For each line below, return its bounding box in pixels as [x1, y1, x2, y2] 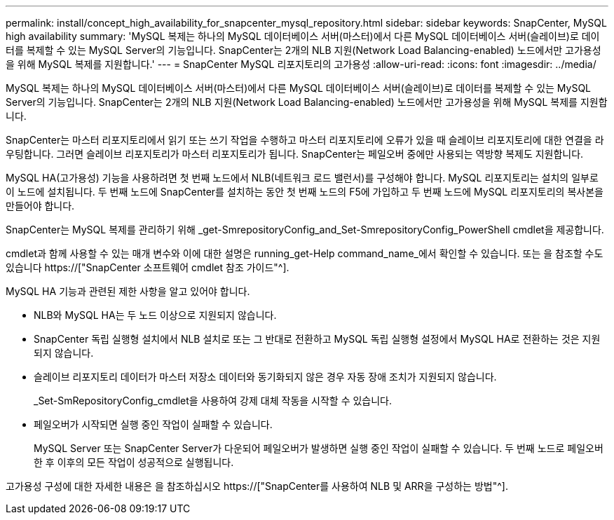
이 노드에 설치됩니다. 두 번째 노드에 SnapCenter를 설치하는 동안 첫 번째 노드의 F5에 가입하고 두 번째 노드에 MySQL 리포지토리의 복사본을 [6, 186, 603, 198]
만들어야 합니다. [6, 200, 75, 212]
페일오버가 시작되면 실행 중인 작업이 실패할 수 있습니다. [34, 418, 273, 430]
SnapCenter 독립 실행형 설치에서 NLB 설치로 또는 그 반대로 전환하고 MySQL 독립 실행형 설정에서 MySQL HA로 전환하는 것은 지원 [34, 333, 601, 345]
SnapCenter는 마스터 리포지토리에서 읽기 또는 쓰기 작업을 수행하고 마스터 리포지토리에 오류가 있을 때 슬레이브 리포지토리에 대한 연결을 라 [6, 134, 604, 146]
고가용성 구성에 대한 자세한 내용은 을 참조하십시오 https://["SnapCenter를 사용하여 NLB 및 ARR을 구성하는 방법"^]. [6, 480, 508, 492]
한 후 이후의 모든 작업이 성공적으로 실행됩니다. [34, 456, 234, 468]
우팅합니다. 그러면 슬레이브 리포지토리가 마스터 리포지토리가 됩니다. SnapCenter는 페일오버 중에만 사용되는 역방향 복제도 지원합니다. [6, 148, 584, 160]
